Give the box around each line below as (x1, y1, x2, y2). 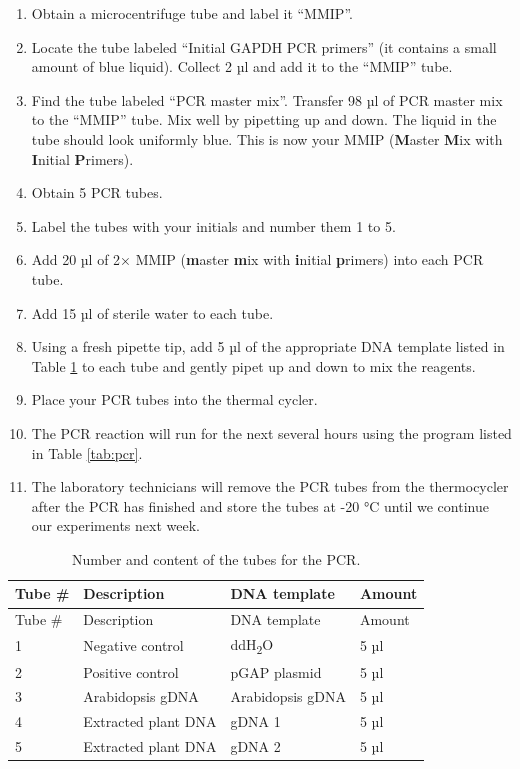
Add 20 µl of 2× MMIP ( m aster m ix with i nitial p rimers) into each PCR (31, 249, 484, 270)
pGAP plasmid (230, 661, 322, 682)
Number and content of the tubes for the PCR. (71, 548, 361, 569)
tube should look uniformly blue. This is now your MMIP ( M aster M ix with (31, 128, 503, 149)
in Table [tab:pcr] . (31, 442, 143, 463)
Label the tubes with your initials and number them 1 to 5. (31, 215, 396, 236)
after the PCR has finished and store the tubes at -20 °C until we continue (31, 495, 489, 516)
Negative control (83, 635, 184, 656)
